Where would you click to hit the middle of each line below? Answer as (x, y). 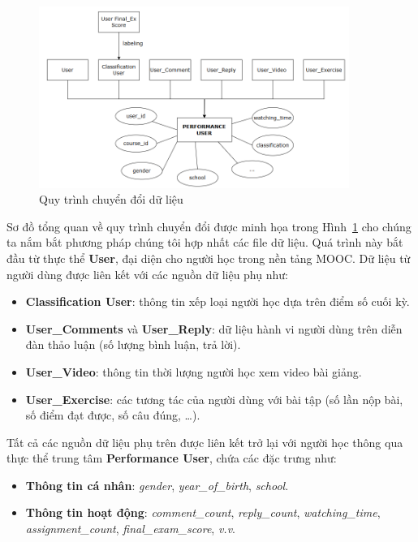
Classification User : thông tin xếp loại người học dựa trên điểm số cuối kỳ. (218, 301)
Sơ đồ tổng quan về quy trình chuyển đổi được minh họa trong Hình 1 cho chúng (209, 226)
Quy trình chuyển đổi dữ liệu (111, 199)
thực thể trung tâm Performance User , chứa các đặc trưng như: (172, 458)
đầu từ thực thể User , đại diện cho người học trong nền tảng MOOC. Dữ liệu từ (209, 258)
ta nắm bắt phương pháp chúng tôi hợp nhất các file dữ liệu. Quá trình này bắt (205, 242)
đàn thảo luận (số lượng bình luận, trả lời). (133, 344)
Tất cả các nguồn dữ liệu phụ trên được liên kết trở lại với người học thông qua (205, 442)
